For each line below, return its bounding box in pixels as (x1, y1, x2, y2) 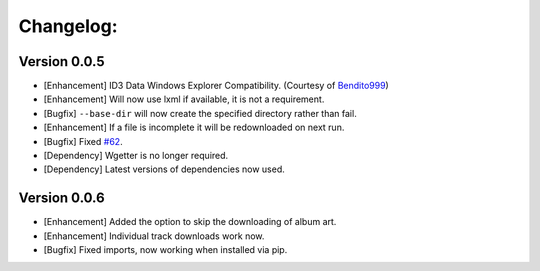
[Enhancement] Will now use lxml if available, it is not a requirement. (43, 93, 325, 105)
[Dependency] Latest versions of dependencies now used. (43, 163, 285, 175)
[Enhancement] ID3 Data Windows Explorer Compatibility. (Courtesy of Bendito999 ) (43, 80, 389, 92)
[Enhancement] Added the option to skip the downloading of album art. (43, 216, 337, 228)
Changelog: (18, 15, 119, 37)
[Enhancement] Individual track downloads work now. (43, 230, 265, 242)
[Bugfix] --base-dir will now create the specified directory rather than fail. (43, 107, 357, 119)
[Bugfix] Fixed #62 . (43, 135, 124, 147)
